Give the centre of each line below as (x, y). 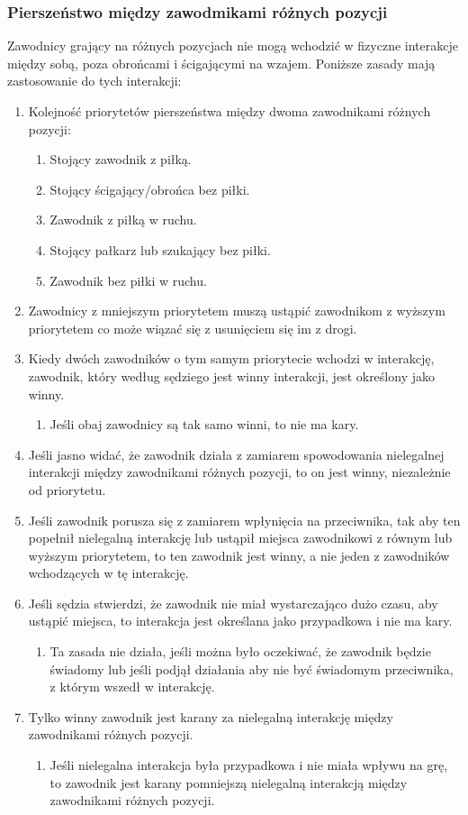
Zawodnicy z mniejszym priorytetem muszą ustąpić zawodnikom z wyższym (237, 311)
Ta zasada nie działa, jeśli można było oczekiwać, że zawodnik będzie (240, 651)
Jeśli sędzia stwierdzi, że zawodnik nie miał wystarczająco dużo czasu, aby (233, 603)
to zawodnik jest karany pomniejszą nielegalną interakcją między (229, 782)
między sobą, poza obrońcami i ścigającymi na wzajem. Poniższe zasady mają (221, 63)
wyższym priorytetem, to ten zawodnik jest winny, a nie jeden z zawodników (239, 555)
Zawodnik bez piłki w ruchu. (128, 280)
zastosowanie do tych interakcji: (94, 81)
